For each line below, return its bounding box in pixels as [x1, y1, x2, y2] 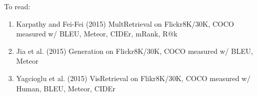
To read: [4, 1, 30, 11]
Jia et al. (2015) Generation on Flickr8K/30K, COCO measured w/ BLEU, [16, 45, 253, 56]
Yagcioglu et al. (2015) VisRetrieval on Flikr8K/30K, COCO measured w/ [16, 72, 251, 83]
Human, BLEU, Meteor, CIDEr [16, 83, 115, 93]
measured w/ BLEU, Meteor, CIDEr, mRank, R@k [16, 28, 177, 39]
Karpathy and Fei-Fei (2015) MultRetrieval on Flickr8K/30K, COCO [16, 18, 234, 29]
